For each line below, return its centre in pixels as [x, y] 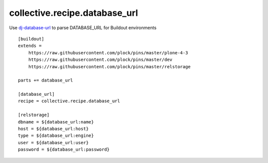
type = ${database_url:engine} [56, 136]
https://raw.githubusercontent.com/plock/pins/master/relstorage [109, 66]
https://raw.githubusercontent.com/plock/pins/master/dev [100, 60]
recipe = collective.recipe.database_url [69, 101]
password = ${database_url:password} [64, 150]
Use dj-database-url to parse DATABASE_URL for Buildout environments [83, 28]
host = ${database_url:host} [53, 129]
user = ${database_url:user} [53, 143]
